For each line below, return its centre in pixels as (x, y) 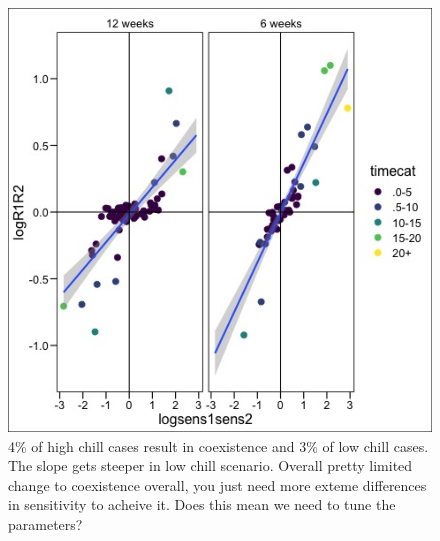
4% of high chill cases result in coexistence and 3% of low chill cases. (218, 445)
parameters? (45, 523)
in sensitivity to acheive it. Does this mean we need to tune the (202, 504)
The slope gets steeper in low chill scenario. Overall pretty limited (210, 465)
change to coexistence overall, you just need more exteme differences (217, 484)
